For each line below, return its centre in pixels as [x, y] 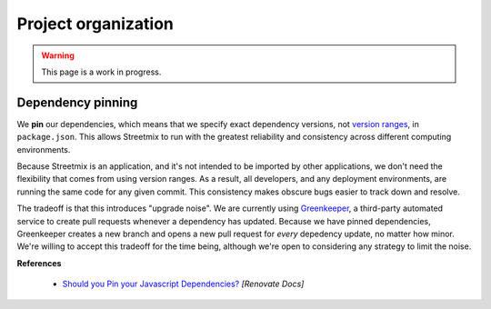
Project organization [95, 24]
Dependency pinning [77, 102]
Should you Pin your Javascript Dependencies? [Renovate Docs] [183, 284]
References [39, 263]
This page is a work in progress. [101, 72]
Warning [58, 55]
